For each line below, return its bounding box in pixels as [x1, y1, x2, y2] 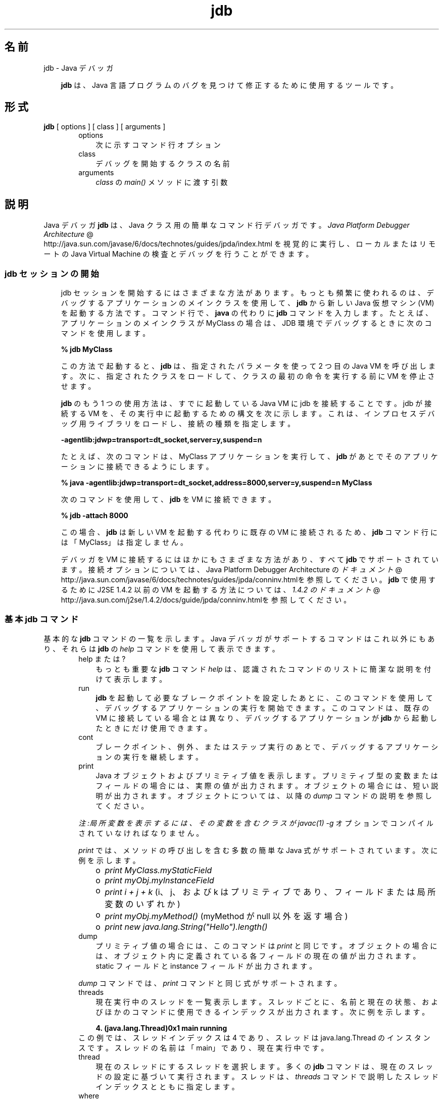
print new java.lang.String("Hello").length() [105, 921, 268, 932]
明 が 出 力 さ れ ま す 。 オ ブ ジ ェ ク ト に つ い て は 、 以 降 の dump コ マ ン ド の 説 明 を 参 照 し [95, 791, 432, 800]
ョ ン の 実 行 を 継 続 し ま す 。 [95, 752, 203, 761]
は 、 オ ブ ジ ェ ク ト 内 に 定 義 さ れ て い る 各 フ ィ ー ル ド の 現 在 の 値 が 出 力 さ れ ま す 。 [95, 951, 420, 960]
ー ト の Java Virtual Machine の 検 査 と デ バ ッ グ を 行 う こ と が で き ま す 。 [43, 249, 313, 259]
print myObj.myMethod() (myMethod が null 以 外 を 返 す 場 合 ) [105, 911, 348, 921]
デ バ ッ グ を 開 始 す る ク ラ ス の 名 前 [95, 159, 230, 168]
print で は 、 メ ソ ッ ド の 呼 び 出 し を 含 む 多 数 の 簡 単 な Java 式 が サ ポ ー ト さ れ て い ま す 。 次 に [78, 845, 438, 855]
